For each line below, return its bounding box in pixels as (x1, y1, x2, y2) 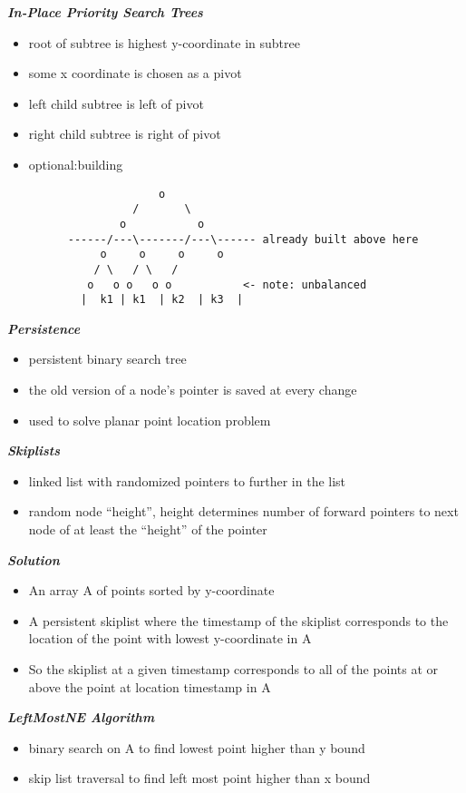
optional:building (28, 154, 123, 173)
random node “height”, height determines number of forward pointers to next (28, 502, 459, 521)
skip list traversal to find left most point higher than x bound (28, 769, 371, 788)
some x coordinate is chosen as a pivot (28, 64, 242, 83)
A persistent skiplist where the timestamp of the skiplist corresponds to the (28, 611, 449, 630)
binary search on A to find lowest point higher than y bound (28, 738, 365, 757)
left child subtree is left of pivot (28, 93, 204, 113)
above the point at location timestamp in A (28, 677, 271, 696)
